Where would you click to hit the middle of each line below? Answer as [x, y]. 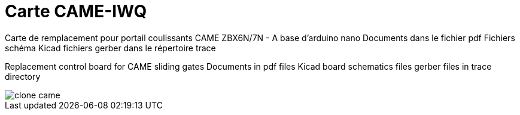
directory [23, 76]
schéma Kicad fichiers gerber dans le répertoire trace [110, 48]
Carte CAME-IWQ [76, 11]
